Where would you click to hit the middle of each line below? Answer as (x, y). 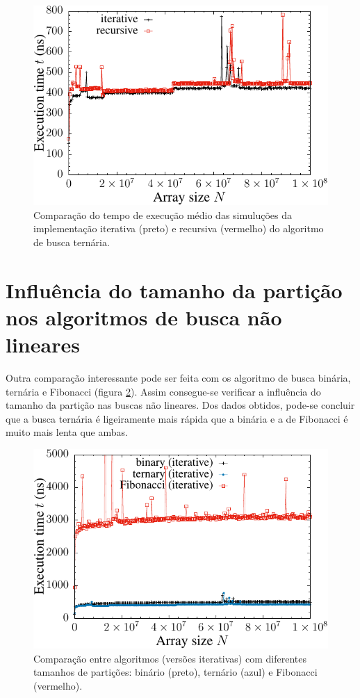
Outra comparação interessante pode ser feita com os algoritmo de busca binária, (178, 377)
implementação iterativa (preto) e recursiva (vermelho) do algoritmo (179, 228)
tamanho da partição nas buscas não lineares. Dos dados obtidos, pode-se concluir (180, 405)
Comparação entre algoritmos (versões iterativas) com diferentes (170, 658)
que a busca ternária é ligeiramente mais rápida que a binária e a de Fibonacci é (177, 418)
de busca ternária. (72, 242)
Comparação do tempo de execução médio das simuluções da (163, 214)
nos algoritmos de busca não (144, 317)
